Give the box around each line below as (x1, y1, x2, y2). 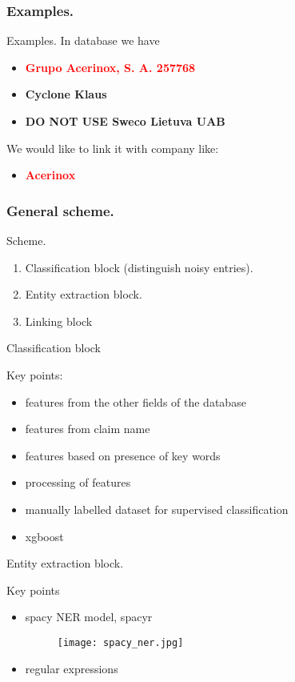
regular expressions (25, 660, 118, 676)
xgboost (25, 528, 64, 544)
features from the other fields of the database (25, 393, 246, 410)
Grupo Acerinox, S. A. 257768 (25, 58, 196, 75)
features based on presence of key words (25, 447, 221, 463)
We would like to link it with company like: (6, 139, 219, 156)
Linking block (25, 312, 93, 329)
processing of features (25, 474, 131, 491)
